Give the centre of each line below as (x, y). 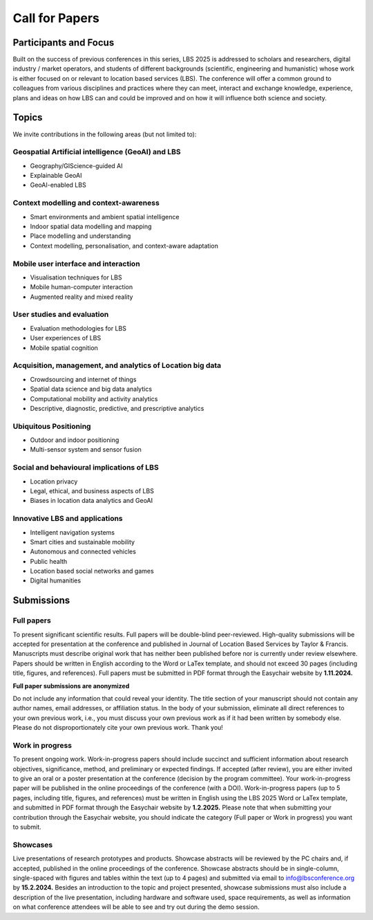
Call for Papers (56, 18)
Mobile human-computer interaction (82, 287)
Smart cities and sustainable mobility (82, 542)
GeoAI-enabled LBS (58, 185)
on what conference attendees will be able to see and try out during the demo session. (136, 907)
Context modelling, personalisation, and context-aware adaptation (124, 246)
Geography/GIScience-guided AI (77, 165)
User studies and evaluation (61, 315)
